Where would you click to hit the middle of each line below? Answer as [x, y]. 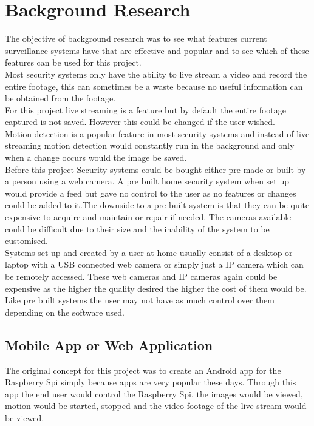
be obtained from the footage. [60, 98]
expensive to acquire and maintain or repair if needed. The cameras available [148, 217]
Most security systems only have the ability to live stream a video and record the [156, 74]
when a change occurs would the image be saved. [96, 157]
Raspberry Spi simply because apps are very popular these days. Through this [151, 382]
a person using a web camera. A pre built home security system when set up [147, 181]
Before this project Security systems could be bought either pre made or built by [155, 169]
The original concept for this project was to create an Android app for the [143, 370]
